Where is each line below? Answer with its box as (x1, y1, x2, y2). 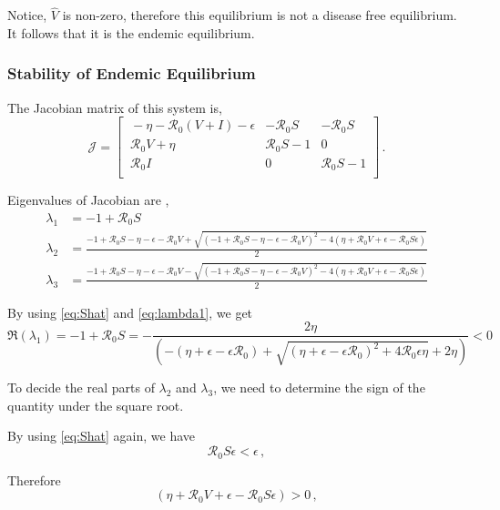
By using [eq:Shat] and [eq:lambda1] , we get (7, 302, 253, 321)
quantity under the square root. (7, 395, 184, 414)
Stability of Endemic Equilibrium (7, 62, 256, 85)
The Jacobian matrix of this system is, (7, 97, 222, 117)
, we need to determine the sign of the (213, 378, 425, 397)
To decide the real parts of (7, 378, 155, 397)
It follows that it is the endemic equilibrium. (7, 23, 255, 42)
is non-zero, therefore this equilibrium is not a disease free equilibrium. (62, 5, 457, 25)
